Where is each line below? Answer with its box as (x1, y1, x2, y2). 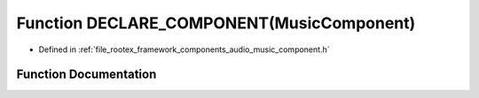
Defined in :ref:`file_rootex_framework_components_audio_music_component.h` (38, 44, 330, 55)
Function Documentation (16, 67, 157, 82)
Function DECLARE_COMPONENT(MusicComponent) (16, 13, 416, 33)
